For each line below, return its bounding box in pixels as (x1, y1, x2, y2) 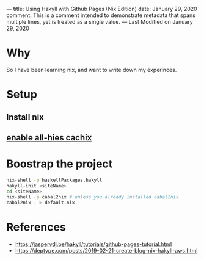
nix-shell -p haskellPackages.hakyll (6, 177, 103, 183)
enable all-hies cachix (6, 132, 92, 143)
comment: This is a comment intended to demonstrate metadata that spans (6, 12, 195, 19)
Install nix (6, 112, 45, 122)
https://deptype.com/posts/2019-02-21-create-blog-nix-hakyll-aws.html (15, 247, 198, 255)
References (6, 220, 66, 234)
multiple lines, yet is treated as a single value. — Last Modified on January (6, 18, 194, 25)
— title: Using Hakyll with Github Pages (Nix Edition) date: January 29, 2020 (6, 5, 197, 12)
